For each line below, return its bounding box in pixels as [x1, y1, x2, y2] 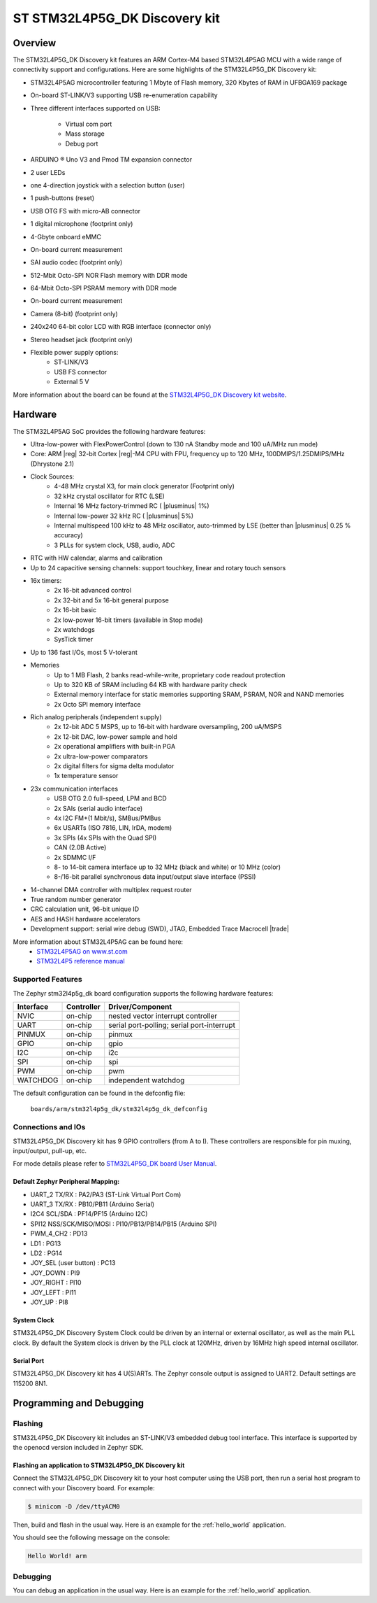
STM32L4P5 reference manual [36, 957, 125, 966]
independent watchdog [108, 1075, 185, 1085]
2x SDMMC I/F [54, 853, 96, 861]
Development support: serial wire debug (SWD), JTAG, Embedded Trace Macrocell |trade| [30, 924, 290, 933]
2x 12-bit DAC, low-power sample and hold [54, 732, 177, 741]
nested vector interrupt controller [108, 1011, 218, 1021]
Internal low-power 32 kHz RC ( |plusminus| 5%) [54, 511, 194, 520]
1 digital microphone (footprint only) [30, 220, 133, 228]
